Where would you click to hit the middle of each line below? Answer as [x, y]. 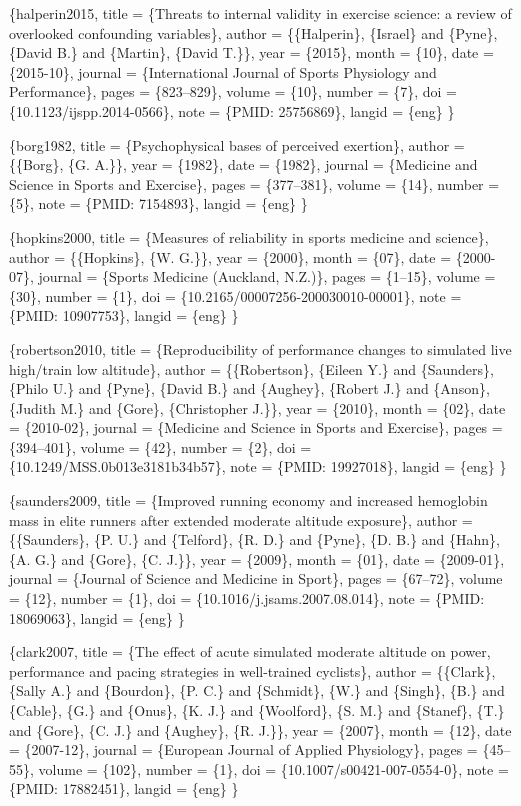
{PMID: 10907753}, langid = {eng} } [124, 315]
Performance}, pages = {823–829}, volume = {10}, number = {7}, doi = [233, 91]
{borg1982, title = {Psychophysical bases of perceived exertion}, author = [237, 144]
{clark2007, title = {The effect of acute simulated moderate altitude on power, [250, 651]
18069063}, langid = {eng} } [97, 617]
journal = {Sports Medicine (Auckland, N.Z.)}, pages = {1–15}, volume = [267, 276]
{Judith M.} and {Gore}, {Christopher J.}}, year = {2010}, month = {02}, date [257, 407]
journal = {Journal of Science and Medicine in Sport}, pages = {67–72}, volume [256, 578]
